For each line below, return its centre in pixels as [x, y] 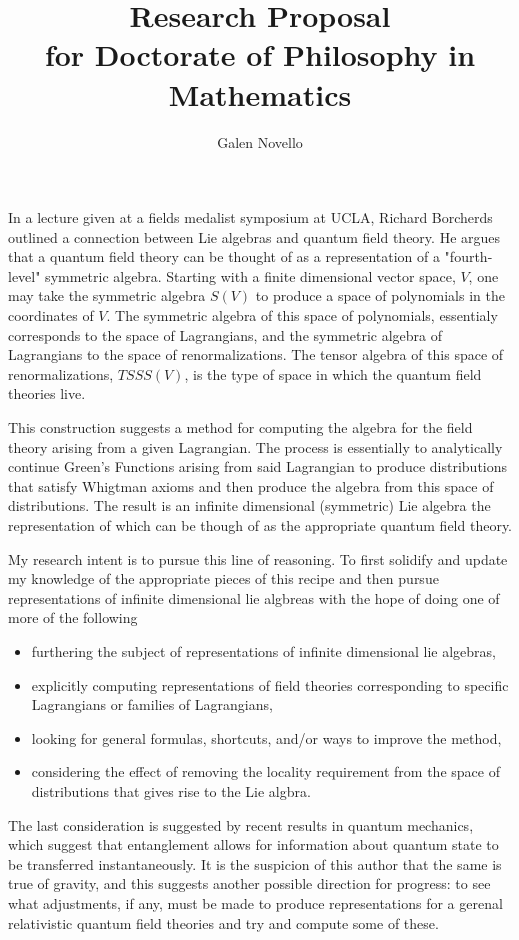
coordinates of [51, 315]
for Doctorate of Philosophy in [260, 54]
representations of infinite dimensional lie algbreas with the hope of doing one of [254, 597]
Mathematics [260, 93]
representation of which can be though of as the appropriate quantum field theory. [260, 525]
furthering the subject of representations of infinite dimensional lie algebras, [263, 650]
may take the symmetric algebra [107, 295]
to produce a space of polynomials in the [380, 295]
